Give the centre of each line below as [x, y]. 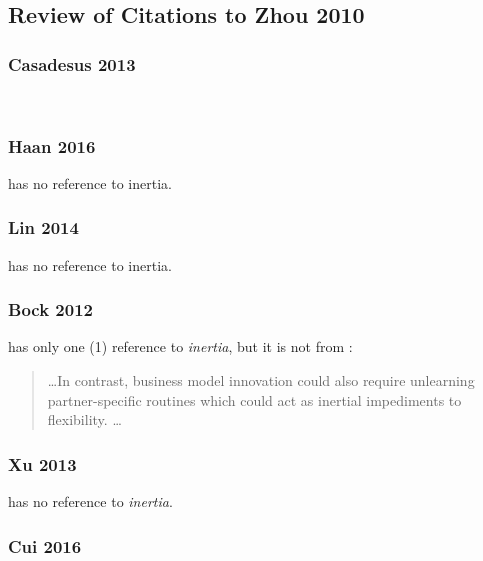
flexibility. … [84, 419]
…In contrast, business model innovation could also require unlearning [261, 380]
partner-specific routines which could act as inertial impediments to [254, 399]
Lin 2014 [43, 227]
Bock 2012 [50, 309]
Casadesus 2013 [72, 63]
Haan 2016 [52, 145]
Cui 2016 [45, 545]
